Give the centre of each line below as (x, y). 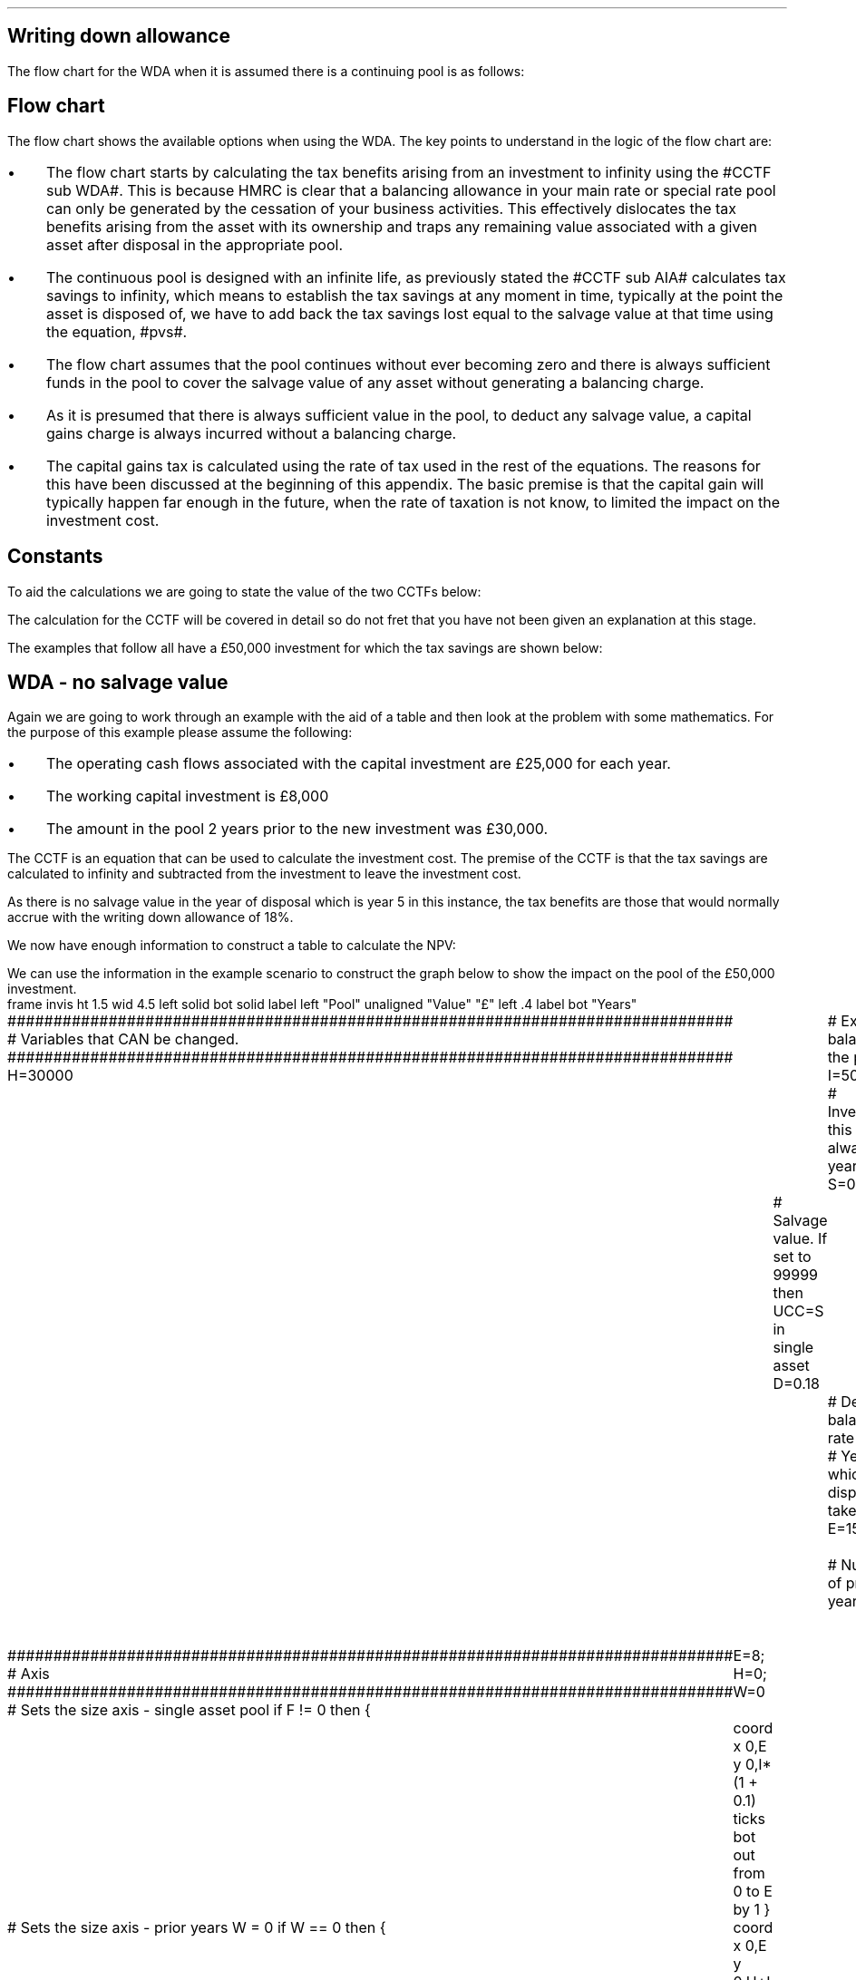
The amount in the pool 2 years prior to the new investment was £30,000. (297, 829)
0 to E (753, 1892)
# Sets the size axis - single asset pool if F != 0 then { (189, 1710)
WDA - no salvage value (118, 682)
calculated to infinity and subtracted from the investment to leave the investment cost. (264, 874)
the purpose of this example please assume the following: (180, 733)
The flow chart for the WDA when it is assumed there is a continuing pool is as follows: (266, 71)
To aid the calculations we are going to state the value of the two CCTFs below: (244, 591)
